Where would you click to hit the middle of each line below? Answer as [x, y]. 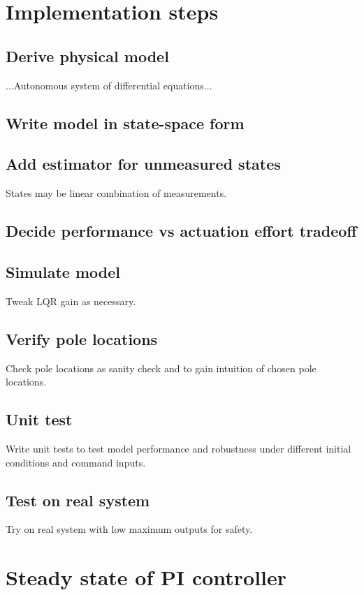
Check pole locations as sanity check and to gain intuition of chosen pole [161, 368]
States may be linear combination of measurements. [116, 193]
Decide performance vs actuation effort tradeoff [181, 231]
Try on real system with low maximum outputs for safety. [129, 529]
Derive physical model [87, 56]
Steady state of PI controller [146, 577]
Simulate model [63, 271]
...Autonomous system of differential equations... [109, 85]
